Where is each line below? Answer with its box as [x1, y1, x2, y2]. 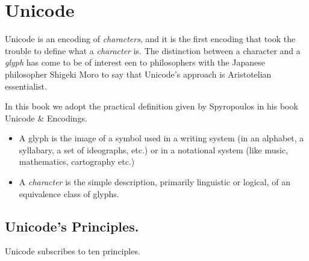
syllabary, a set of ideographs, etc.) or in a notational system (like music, [19, 143, 289, 156]
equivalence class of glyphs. [19, 187, 119, 200]
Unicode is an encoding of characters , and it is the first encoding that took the [5, 32, 296, 45]
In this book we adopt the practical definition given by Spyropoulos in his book [5, 100, 298, 112]
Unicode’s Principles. [5, 216, 139, 235]
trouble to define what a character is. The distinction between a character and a [5, 44, 301, 57]
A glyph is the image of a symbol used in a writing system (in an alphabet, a [19, 132, 304, 144]
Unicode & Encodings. [5, 111, 87, 124]
